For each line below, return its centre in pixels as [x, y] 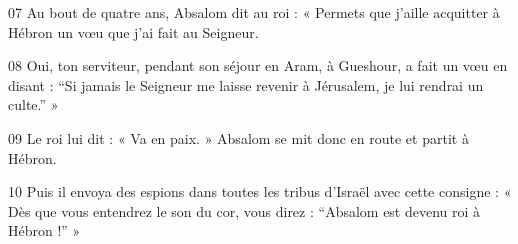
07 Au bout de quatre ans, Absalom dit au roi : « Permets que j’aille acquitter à [254, 12]
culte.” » [33, 104]
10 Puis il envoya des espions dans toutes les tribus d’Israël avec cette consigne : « [260, 191]
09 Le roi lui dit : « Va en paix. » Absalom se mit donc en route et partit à [238, 137]
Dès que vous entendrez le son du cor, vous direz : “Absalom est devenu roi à [244, 210]
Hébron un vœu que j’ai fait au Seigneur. [133, 31]
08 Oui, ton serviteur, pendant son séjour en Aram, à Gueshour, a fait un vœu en [258, 65]
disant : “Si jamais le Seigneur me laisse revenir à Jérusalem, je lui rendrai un [246, 84]
